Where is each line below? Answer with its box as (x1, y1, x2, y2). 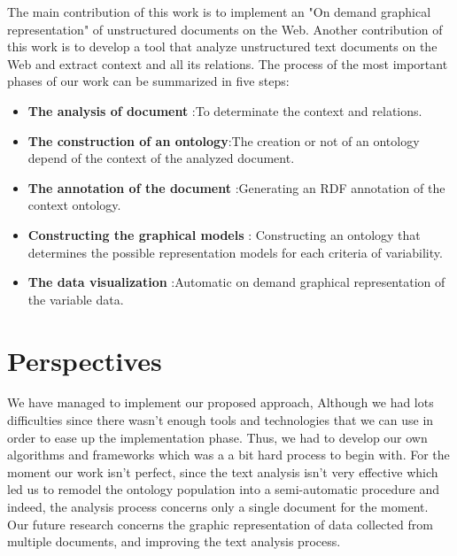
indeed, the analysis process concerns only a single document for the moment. (7, 498, 429, 515)
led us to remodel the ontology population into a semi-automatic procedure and (7, 480, 439, 498)
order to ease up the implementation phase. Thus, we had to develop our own (7, 428, 428, 446)
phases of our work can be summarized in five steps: (7, 72, 290, 90)
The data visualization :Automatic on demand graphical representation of (27, 273, 445, 291)
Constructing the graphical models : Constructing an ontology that (27, 225, 421, 243)
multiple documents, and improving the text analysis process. (7, 532, 341, 551)
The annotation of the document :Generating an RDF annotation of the (27, 178, 445, 197)
